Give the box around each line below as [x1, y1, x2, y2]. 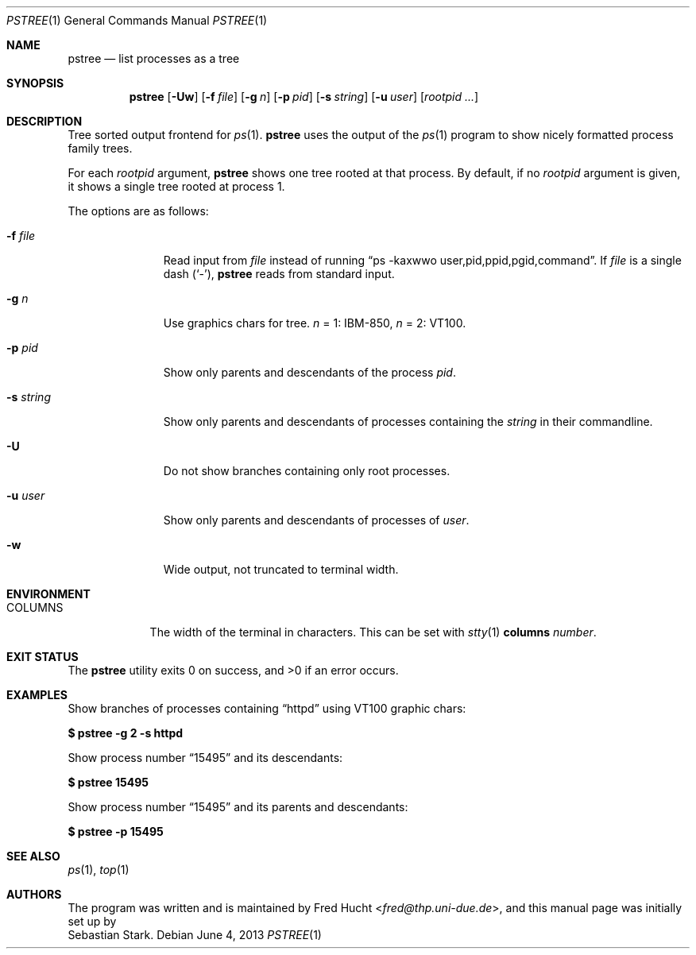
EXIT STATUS [6, 650, 79, 663]
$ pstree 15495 [68, 775, 149, 789]
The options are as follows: [68, 204, 209, 218]
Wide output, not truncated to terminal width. [163, 563, 399, 576]
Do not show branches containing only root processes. [163, 464, 450, 477]
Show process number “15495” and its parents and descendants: [68, 800, 408, 814]
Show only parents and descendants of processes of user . [163, 513, 470, 527]
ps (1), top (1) [68, 863, 130, 876]
